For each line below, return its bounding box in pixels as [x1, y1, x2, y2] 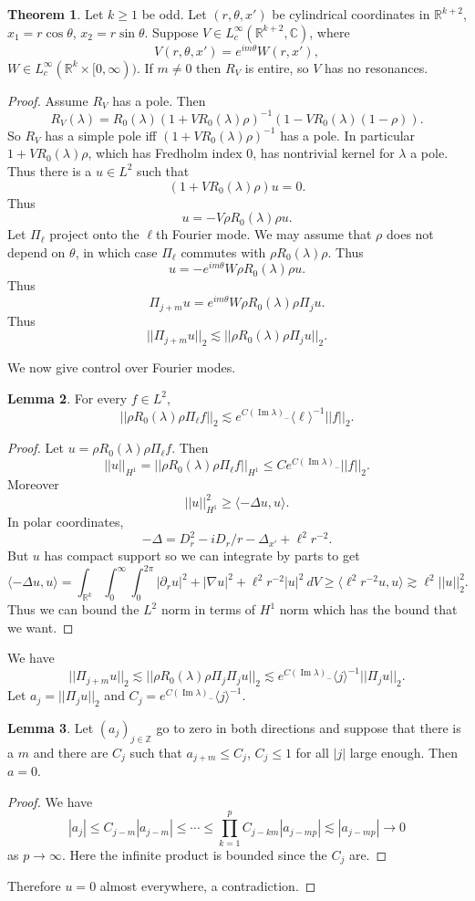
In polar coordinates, [7, 512, 124, 531]
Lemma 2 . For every [7, 388, 128, 407]
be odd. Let [141, 5, 207, 23]
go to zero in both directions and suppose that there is [156, 718, 461, 737]
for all [295, 742, 329, 761]
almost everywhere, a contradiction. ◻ [99, 876, 316, 896]
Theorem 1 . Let [7, 5, 104, 23]
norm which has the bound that [279, 600, 458, 619]
